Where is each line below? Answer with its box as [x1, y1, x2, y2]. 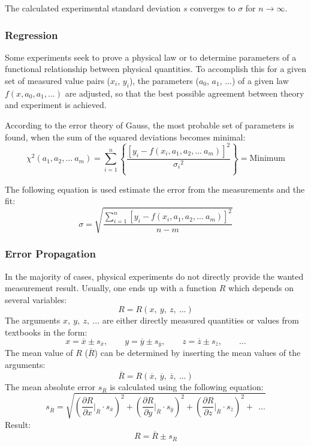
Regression [5, 27, 58, 42]
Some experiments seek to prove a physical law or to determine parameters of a [5, 50, 297, 63]
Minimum [249, 154, 285, 163]
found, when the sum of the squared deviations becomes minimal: [5, 130, 246, 143]
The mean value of [5, 346, 73, 359]
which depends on [228, 282, 294, 294]
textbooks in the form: [5, 325, 87, 338]
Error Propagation [5, 246, 96, 261]
